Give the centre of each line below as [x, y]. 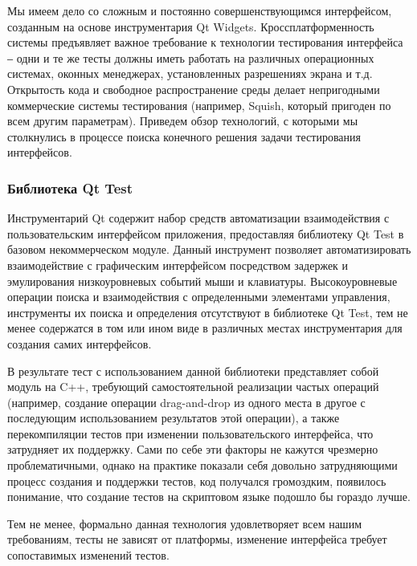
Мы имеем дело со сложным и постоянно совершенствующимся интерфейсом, [200, 10]
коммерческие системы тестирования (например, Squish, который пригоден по [199, 105]
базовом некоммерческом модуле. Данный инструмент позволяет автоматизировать [209, 249]
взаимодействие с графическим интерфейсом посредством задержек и [178, 265]
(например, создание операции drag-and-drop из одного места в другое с [186, 402]
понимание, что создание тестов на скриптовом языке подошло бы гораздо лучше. [209, 497]
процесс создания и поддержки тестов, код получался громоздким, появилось [197, 480]
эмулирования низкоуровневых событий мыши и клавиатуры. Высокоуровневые [202, 281]
